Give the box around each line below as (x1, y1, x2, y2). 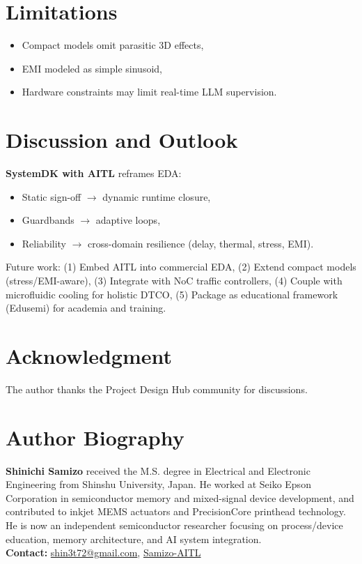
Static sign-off (22, 189, 81, 204)
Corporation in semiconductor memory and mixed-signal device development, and (6, 490, 354, 505)
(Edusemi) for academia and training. (6, 300, 166, 315)
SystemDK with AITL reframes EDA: (6, 166, 182, 181)
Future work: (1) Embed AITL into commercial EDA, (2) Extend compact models (6, 259, 356, 274)
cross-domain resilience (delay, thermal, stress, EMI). (88, 236, 314, 250)
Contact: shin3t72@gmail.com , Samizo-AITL (6, 545, 201, 560)
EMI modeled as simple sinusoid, (22, 61, 162, 75)
